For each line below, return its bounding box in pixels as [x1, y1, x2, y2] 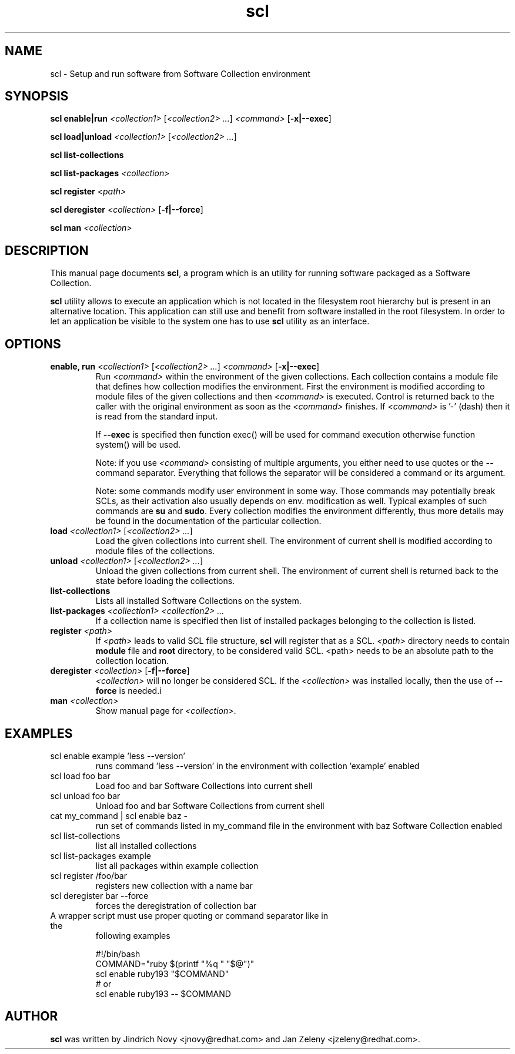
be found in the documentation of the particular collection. [95, 516, 322, 526]
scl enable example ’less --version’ [50, 750, 185, 761]
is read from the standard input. [95, 411, 218, 422]
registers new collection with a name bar [95, 880, 253, 891]
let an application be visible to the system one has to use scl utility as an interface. [50, 316, 370, 327]
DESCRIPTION [5, 243, 89, 258]
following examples [95, 930, 170, 941]
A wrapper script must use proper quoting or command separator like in [50, 910, 328, 921]
